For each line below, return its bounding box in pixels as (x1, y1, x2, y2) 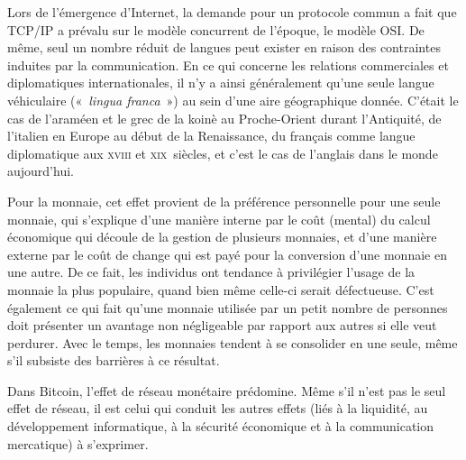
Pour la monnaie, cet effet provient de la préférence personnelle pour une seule (7, 191, 441, 210)
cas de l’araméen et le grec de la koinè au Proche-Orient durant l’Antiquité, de (7, 108, 442, 127)
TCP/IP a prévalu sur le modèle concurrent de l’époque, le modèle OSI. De (7, 20, 425, 39)
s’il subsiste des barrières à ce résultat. (7, 351, 220, 370)
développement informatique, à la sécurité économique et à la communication (7, 417, 434, 436)
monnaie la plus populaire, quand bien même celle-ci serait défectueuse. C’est (7, 280, 434, 299)
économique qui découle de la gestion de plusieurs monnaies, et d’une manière (7, 227, 437, 246)
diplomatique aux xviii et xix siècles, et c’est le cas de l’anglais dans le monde (7, 143, 438, 162)
